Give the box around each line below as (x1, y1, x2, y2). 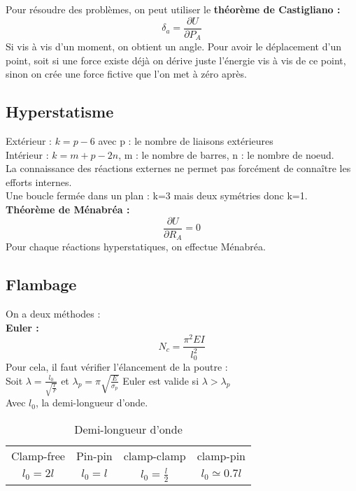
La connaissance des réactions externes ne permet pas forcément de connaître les (6, 161, 351, 176)
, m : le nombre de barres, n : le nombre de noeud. (118, 147, 334, 162)
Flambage (6, 273, 77, 295)
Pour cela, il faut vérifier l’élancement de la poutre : (6, 360, 228, 374)
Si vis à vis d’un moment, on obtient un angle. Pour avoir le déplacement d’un (6, 39, 341, 54)
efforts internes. (6, 174, 72, 189)
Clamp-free (11, 447, 65, 464)
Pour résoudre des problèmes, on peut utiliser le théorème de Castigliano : (6, 2, 341, 16)
